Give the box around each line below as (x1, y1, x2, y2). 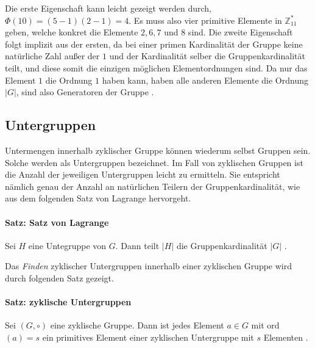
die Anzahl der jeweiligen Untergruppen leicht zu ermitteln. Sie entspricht (5, 168, 280, 181)
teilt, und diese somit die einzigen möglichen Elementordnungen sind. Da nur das (5, 61, 308, 74)
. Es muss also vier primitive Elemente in (129, 13, 282, 26)
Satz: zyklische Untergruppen (5, 295, 132, 308)
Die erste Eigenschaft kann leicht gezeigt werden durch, (5, 2, 211, 14)
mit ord (251, 319, 280, 332)
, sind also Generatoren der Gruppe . (16, 85, 154, 98)
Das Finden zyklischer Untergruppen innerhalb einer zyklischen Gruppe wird (5, 259, 292, 272)
